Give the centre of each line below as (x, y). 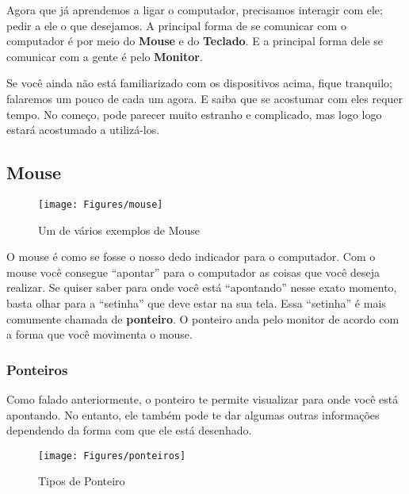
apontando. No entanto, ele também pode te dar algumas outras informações (193, 414)
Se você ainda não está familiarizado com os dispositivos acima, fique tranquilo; (199, 83)
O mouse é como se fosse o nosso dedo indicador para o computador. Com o (191, 257)
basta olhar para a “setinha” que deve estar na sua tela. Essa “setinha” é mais (196, 303)
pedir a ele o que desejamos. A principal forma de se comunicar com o (176, 25)
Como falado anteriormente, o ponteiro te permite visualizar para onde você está (203, 398)
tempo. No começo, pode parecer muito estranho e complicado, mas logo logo (194, 114)
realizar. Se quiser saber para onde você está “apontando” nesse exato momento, (202, 287)
